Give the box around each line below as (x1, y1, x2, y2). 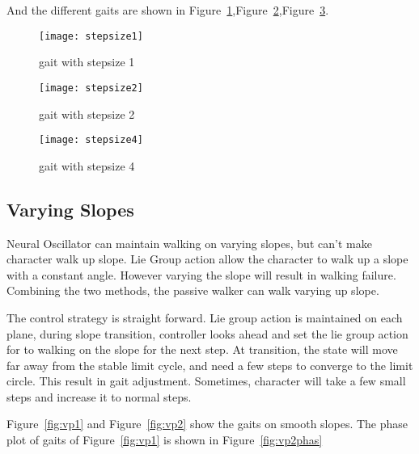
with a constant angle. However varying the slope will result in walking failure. (6, 266, 396, 283)
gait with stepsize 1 (39, 53, 135, 70)
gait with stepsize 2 (39, 105, 135, 122)
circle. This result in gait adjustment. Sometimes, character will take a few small (6, 372, 406, 389)
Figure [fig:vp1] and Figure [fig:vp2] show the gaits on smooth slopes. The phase (6, 415, 408, 432)
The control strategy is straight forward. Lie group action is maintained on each (6, 309, 403, 326)
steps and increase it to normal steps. (6, 388, 192, 405)
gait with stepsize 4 (39, 157, 135, 174)
